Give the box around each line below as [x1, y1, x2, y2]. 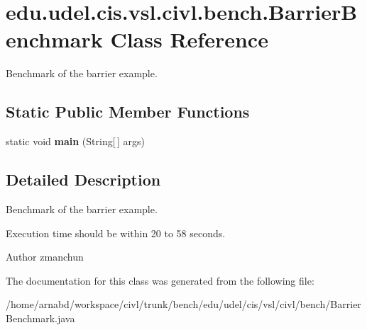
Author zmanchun [6, 249, 84, 264]
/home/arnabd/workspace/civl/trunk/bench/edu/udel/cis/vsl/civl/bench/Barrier [6, 297, 361, 312]
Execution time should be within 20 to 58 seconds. [6, 225, 226, 240]
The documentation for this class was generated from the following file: [6, 273, 314, 288]
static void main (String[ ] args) [6, 134, 145, 149]
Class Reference [110, 25, 268, 54]
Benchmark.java [6, 310, 75, 325]
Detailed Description [6, 169, 161, 190]
